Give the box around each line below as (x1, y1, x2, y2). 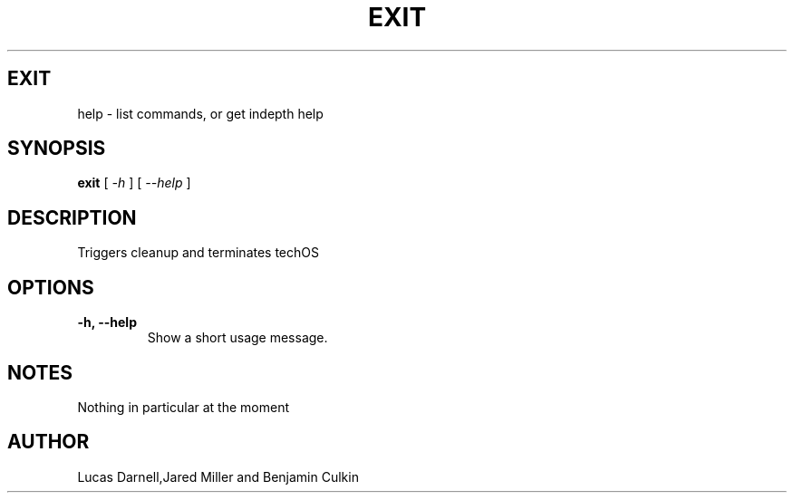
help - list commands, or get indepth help (77, 105, 324, 121)
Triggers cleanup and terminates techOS (77, 245, 319, 261)
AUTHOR (7, 430, 90, 454)
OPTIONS (7, 275, 94, 299)
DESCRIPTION (7, 206, 137, 229)
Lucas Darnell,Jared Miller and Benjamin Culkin (77, 468, 359, 485)
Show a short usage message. (147, 330, 328, 346)
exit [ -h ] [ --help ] (77, 175, 191, 191)
